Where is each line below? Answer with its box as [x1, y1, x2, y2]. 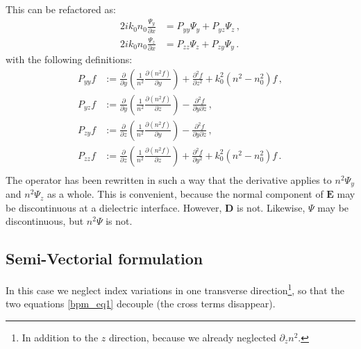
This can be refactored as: [6, 2, 116, 16]
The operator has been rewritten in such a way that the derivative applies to [6, 172, 332, 187]
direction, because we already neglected [108, 330, 276, 345]
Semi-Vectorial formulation [6, 248, 203, 269]
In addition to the [22, 330, 99, 345]
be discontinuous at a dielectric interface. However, [6, 200, 222, 214]
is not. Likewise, [237, 200, 305, 214]
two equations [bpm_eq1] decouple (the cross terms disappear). [6, 296, 276, 311]
